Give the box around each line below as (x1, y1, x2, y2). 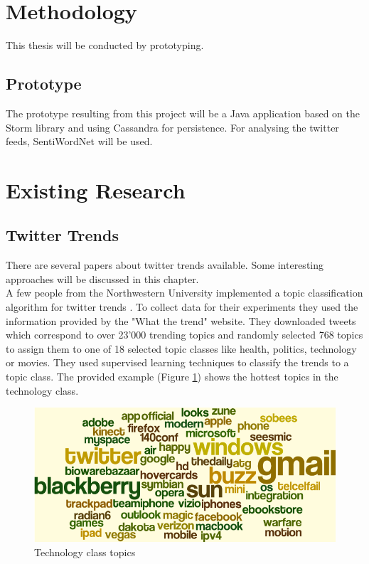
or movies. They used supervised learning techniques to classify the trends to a (6, 355, 349, 370)
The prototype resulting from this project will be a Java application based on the (6, 105, 360, 120)
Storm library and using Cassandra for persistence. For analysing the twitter (6, 119, 339, 134)
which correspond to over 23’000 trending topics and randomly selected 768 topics (6, 327, 363, 342)
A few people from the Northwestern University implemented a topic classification (6, 285, 363, 300)
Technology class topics (34, 544, 136, 559)
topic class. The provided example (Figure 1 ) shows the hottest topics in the (6, 369, 338, 384)
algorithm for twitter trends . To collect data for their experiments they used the (6, 299, 358, 314)
